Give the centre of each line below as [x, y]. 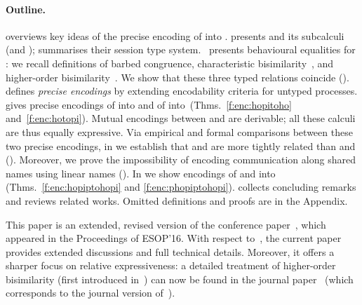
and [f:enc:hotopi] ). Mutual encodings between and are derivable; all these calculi [181, 118]
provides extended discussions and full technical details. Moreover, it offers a [170, 251]
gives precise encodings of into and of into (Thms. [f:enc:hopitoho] [149, 104]
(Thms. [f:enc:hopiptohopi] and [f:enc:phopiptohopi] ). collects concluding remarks [181, 187]
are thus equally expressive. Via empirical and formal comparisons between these [179, 131]
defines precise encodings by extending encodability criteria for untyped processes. [182, 91]
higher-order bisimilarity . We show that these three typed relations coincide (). [177, 77]
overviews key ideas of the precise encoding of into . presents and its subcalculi [175, 35]
